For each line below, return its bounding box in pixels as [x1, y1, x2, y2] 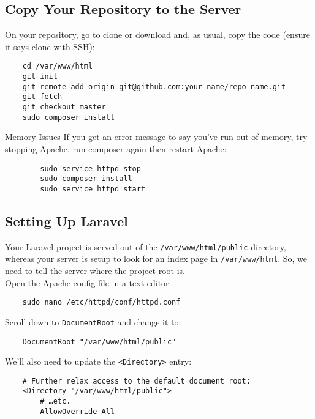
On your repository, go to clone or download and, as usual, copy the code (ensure [5, 28, 310, 41]
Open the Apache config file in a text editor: [5, 276, 172, 289]
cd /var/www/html [22, 62, 93, 71]
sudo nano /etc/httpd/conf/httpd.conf [22, 298, 181, 307]
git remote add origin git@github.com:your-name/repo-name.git [22, 82, 286, 91]
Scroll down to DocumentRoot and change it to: [5, 315, 181, 328]
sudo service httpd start [40, 184, 146, 193]
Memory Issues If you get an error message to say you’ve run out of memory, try [5, 130, 308, 143]
